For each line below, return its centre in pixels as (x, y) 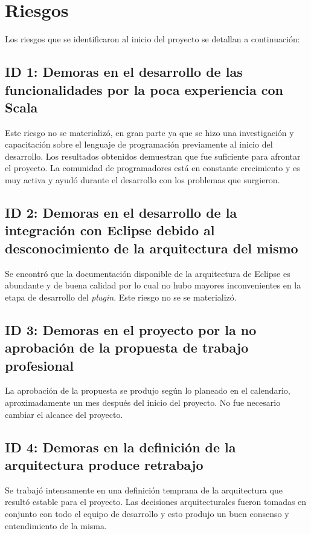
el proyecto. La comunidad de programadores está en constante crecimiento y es (152, 168)
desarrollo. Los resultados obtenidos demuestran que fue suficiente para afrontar (153, 156)
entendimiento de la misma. (56, 525)
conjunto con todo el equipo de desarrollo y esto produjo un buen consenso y (147, 513)
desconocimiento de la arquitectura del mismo (152, 248)
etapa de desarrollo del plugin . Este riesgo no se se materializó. (121, 297)
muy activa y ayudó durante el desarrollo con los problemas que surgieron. (143, 180)
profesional (40, 365)
